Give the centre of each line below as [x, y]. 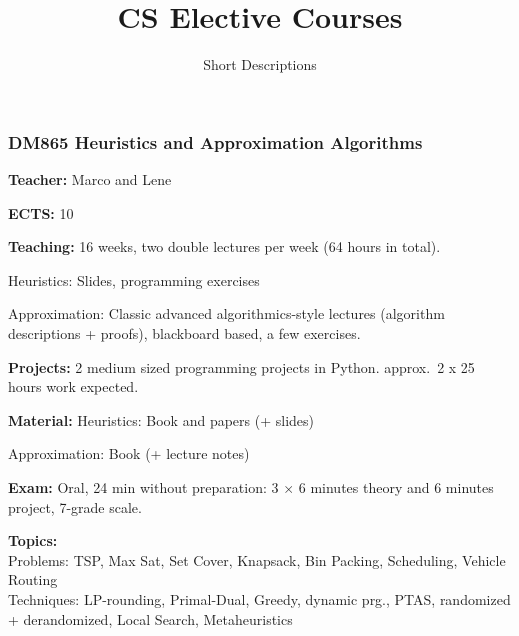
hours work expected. [73, 386]
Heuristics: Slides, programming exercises [134, 279]
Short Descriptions [260, 64]
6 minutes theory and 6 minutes [396, 486]
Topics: [33, 540]
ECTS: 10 [41, 212]
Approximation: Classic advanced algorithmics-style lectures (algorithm [226, 313]
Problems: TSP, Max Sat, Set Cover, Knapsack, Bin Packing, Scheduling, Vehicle [257, 559]
